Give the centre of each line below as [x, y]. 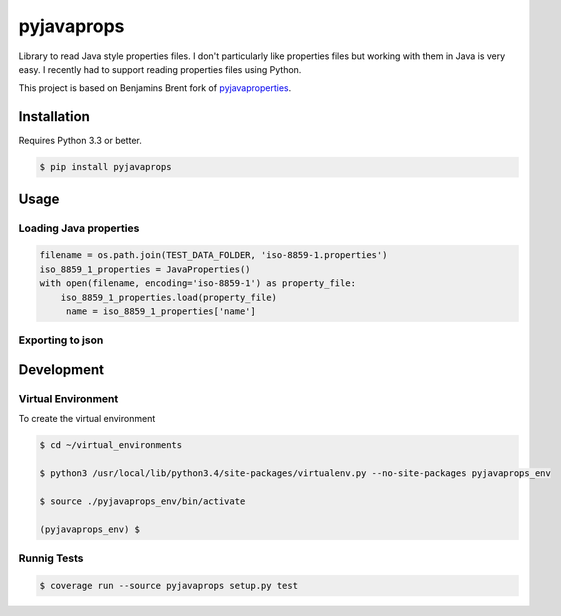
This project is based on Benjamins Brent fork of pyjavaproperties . [155, 88]
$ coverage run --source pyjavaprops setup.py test [169, 585]
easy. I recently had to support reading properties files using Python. [160, 69]
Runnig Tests [51, 558]
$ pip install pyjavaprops [105, 167]
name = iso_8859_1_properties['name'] [161, 311]
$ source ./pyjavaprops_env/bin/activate [142, 501]
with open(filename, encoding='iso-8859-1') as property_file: [198, 283]
